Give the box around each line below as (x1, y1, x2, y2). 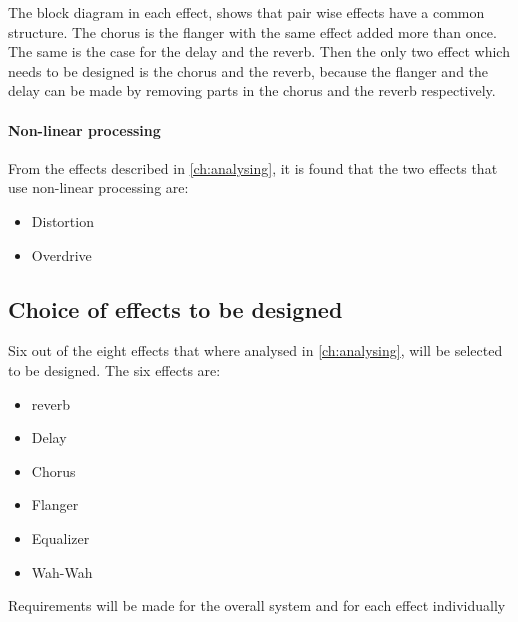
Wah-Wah (31, 561, 93, 582)
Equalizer (31, 527, 90, 548)
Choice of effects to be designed (8, 293, 343, 324)
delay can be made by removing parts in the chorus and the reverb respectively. (8, 80, 496, 101)
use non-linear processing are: (8, 177, 189, 198)
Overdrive (31, 244, 92, 265)
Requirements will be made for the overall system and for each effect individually (8, 595, 506, 616)
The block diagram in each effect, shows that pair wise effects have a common (8, 2, 485, 22)
